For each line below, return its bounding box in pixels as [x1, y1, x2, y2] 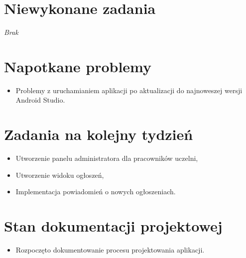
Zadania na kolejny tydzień [4, 124, 193, 144]
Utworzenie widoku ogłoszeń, [15, 169, 104, 180]
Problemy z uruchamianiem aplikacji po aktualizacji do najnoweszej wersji [15, 85, 243, 95]
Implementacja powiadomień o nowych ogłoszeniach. [15, 186, 176, 197]
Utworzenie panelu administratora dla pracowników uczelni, [15, 153, 198, 163]
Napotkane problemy [4, 56, 152, 76]
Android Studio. [15, 95, 65, 105]
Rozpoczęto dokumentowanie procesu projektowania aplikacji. [15, 245, 205, 255]
